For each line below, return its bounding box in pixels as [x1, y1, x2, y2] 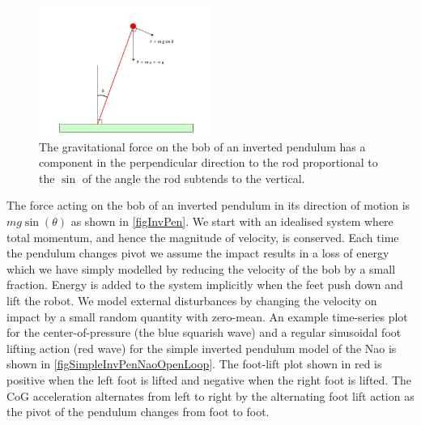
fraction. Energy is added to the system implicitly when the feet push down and [6, 276, 403, 293]
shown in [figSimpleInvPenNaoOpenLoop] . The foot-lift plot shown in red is [6, 355, 382, 372]
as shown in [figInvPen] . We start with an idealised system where [70, 212, 393, 229]
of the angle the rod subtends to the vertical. [82, 169, 305, 186]
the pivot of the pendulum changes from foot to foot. [6, 403, 270, 420]
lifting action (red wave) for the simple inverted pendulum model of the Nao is [6, 339, 397, 356]
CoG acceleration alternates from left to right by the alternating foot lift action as [6, 387, 415, 404]
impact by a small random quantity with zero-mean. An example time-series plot [6, 308, 408, 325]
